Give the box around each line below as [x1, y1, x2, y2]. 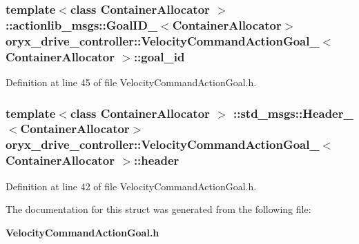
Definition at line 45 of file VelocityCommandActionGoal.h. [6, 74, 257, 89]
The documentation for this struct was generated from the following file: [6, 202, 311, 216]
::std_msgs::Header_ [233, 104, 353, 121]
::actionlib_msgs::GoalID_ [6, 16, 158, 33]
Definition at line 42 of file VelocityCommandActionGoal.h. [6, 179, 257, 193]
